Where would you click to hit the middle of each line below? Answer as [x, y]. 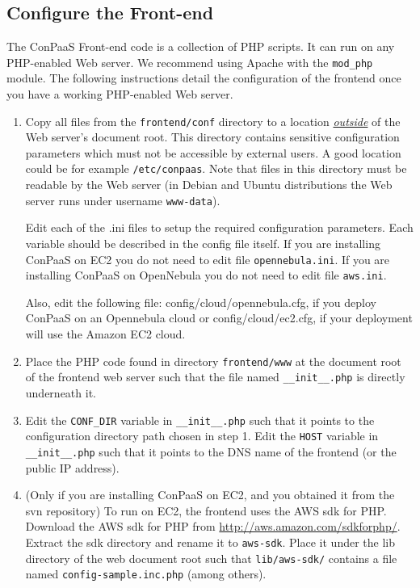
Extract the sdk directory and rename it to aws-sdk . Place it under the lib [210, 542]
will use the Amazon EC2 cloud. [105, 334]
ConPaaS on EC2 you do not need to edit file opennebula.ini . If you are [208, 259]
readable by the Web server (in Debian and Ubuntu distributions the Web [209, 185]
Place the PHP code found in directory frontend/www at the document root [213, 361]
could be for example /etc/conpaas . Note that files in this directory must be [216, 168]
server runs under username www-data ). [123, 200]
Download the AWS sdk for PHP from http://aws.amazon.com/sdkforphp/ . [213, 526]
